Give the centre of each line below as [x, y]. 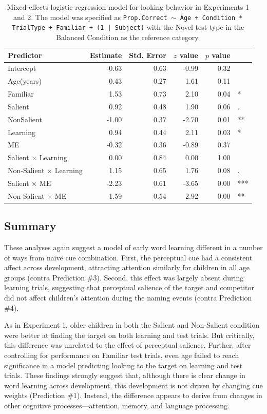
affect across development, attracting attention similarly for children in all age [127, 267]
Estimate [106, 55]
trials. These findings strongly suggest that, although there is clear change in [125, 375]
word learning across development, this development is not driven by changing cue [133, 385]
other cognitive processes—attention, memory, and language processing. [117, 405]
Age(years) [25, 81]
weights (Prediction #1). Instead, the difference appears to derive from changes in [133, 395]
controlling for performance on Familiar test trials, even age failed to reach [122, 355]
